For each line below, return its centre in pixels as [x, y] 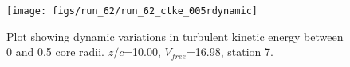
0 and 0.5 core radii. [55, 52]
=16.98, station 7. [230, 52]
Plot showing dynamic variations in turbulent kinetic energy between [175, 36]
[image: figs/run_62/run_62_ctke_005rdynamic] [132, 11]
